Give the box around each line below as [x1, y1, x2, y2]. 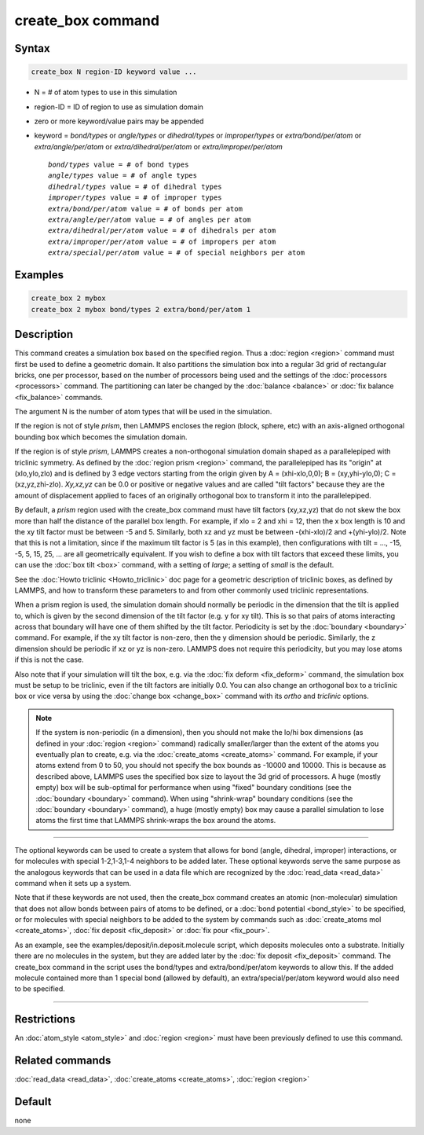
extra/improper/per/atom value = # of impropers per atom [48, 237, 276, 246]
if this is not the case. [14, 655, 84, 664]
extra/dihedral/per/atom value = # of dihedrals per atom [48, 226, 276, 235]
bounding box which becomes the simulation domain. [14, 432, 188, 442]
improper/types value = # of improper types [48, 193, 223, 202]
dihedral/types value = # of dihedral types [48, 182, 223, 191]
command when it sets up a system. [14, 878, 132, 887]
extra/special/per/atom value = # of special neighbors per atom [48, 248, 305, 257]
